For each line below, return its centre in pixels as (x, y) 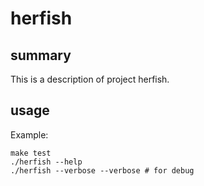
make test (31, 153)
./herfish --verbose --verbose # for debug (102, 170)
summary (41, 55)
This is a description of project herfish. (90, 79)
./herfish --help (46, 162)
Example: (29, 134)
